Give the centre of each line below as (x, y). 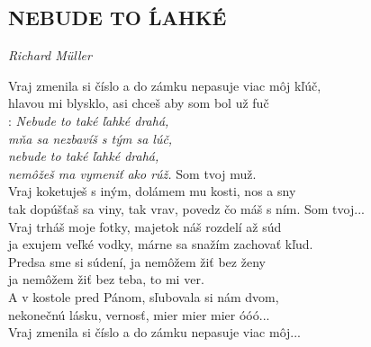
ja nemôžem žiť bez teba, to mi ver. (106, 279)
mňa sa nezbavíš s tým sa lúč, (90, 138)
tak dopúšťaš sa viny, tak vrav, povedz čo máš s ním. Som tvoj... (186, 208)
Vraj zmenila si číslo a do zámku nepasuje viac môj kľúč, (165, 85)
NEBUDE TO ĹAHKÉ (118, 18)
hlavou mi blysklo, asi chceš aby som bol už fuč (139, 103)
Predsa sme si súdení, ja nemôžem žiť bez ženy (137, 261)
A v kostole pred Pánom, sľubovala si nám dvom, (144, 296)
